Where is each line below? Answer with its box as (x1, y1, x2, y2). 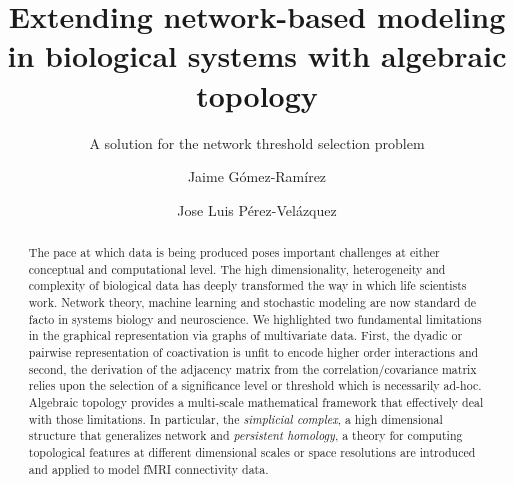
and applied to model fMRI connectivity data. (28, 460, 269, 477)
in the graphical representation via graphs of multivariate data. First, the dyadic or (28, 327, 463, 344)
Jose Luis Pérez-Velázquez (177, 199, 337, 220)
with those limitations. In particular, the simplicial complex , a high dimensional (28, 410, 443, 427)
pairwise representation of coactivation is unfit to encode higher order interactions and (28, 344, 479, 361)
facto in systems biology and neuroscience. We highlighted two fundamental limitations (28, 310, 482, 327)
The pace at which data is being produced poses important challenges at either (28, 244, 440, 261)
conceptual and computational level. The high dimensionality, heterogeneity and (28, 260, 446, 277)
